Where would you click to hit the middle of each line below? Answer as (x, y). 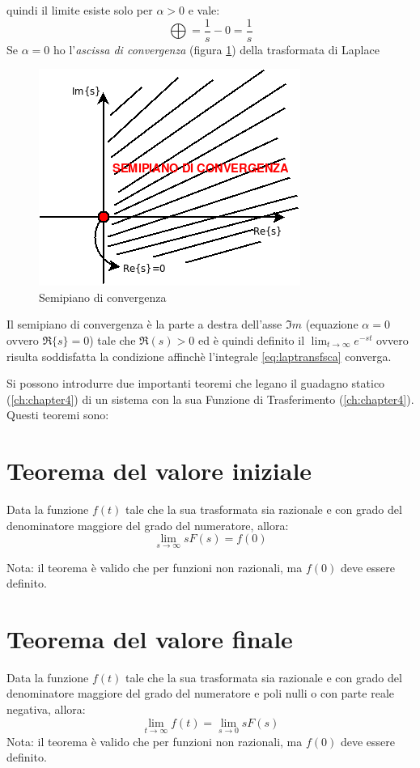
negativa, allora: (46, 709)
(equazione (332, 324)
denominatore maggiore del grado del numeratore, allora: (148, 525)
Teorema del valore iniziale (159, 471)
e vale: (204, 10)
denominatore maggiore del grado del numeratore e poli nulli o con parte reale (200, 693)
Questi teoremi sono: (58, 415)
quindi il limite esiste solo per (80, 10)
